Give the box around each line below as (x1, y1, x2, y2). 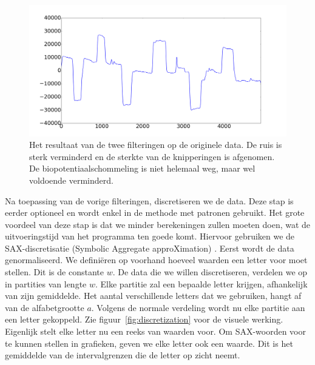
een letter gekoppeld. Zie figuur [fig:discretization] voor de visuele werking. (5, 313, 283, 326)
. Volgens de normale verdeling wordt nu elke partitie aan (91, 301, 305, 313)
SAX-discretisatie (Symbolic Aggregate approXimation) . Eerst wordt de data (5, 241, 294, 254)
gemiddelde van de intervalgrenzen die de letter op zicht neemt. (5, 349, 240, 361)
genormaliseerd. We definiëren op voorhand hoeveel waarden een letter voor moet (5, 253, 308, 266)
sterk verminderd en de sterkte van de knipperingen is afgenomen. (29, 150, 275, 162)
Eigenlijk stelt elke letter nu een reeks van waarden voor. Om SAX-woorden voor (5, 325, 307, 338)
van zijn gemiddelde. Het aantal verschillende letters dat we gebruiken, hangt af (5, 289, 302, 302)
